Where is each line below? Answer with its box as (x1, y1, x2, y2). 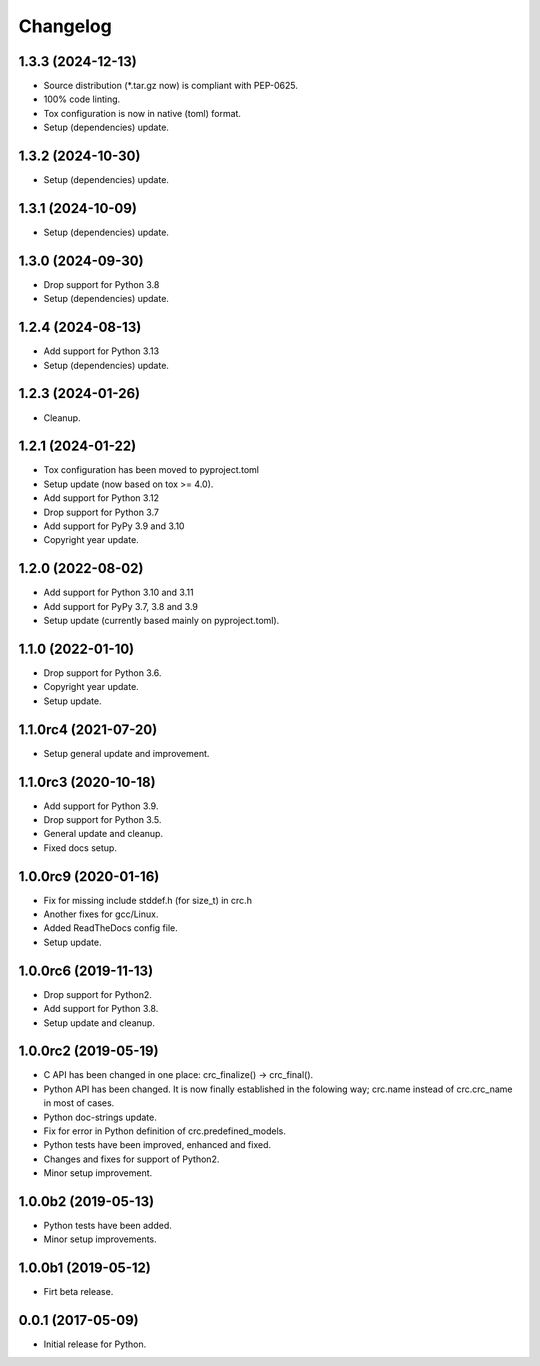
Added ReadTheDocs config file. (43, 922, 179, 934)
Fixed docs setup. (43, 841, 117, 854)
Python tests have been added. (43, 1220, 172, 1232)
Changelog (18, 15, 112, 37)
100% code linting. (43, 93, 121, 105)
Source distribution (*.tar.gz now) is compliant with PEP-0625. (43, 80, 299, 92)
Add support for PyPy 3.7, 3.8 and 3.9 (43, 600, 199, 612)
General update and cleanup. (43, 828, 164, 840)
